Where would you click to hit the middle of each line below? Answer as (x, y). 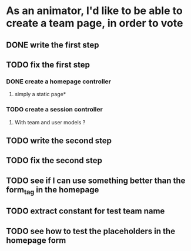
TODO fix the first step (48, 65)
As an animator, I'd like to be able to (95, 11)
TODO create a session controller (54, 110)
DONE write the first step (53, 45)
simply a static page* (40, 94)
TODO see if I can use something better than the (96, 180)
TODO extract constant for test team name (86, 211)
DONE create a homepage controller (59, 82)
